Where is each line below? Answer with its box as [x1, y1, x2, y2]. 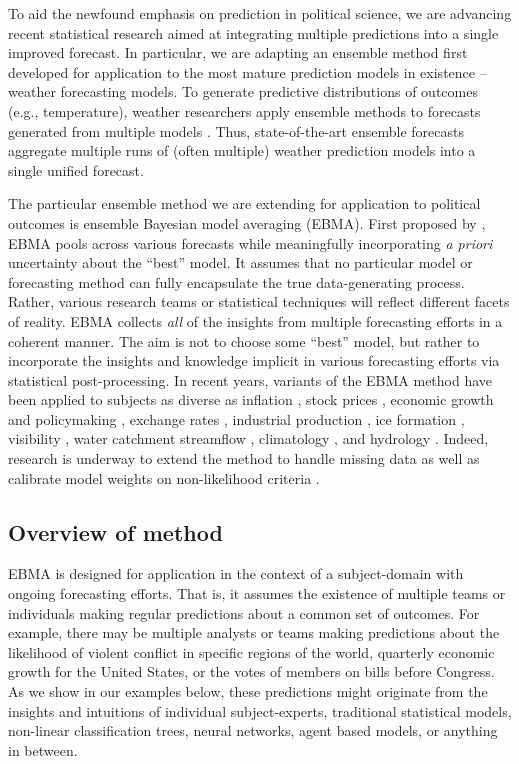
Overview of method [8, 516, 223, 547]
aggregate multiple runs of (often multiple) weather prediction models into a [8, 140, 476, 161]
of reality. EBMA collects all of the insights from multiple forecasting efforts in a [8, 310, 503, 331]
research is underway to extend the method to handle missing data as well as [8, 448, 480, 469]
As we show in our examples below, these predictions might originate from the [8, 681, 488, 702]
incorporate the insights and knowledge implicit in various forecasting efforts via [8, 350, 500, 371]
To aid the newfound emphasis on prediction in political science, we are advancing [8, 3, 512, 23]
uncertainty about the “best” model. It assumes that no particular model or [8, 252, 473, 273]
